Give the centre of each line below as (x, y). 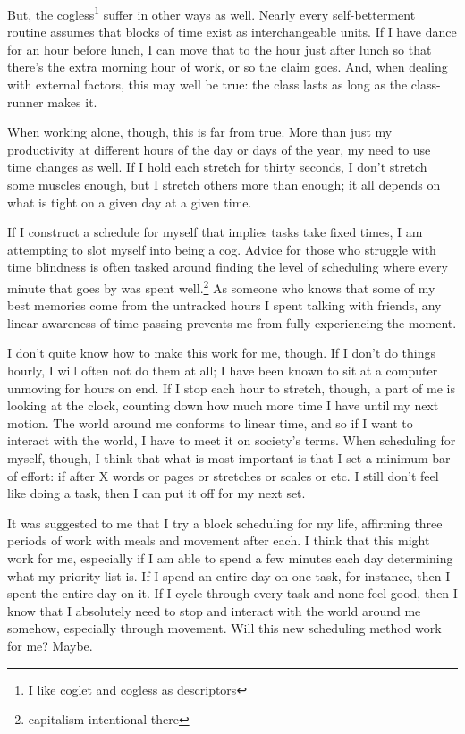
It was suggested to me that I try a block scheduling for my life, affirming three (225, 523)
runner (25, 101)
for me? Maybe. (50, 645)
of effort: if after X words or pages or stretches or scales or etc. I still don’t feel (223, 475)
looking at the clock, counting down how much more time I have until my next (223, 405)
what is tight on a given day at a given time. (130, 202)
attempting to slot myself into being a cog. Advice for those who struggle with (222, 249)
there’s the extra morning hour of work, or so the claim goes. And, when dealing (228, 67)
